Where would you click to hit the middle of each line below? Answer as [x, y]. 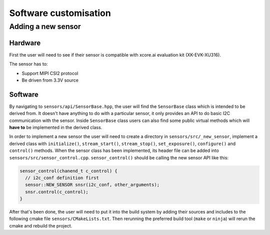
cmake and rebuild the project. [41, 225]
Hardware [25, 43]
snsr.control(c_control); [57, 192]
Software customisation [60, 13]
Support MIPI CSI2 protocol [50, 73]
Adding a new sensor [45, 26]
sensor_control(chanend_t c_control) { [68, 171]
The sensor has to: [28, 64]
